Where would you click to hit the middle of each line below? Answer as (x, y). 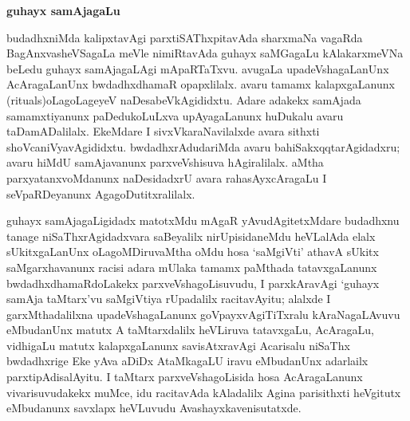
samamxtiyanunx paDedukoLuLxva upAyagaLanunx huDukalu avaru (175, 115)
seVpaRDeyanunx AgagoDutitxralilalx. (101, 193)
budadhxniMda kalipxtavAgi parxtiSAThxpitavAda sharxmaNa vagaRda (185, 37)
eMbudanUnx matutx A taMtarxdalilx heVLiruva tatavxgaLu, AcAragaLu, (190, 330)
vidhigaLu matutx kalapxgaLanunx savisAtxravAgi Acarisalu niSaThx (178, 345)
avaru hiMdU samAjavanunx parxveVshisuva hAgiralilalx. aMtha (165, 162)
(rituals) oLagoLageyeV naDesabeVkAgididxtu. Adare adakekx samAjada (184, 99)
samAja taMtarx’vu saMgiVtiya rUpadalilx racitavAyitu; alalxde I (169, 299)
